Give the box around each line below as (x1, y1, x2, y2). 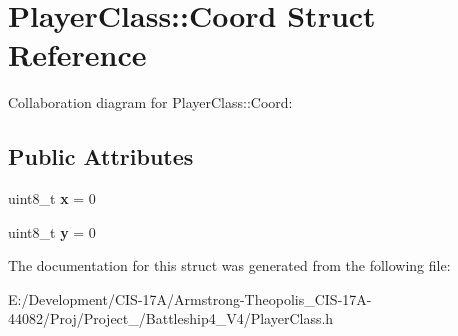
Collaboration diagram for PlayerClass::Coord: (8, 92, 293, 113)
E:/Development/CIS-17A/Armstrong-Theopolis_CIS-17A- (8, 288, 372, 309)
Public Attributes (8, 141, 194, 172)
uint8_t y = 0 (8, 221, 96, 242)
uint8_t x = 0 (8, 188, 96, 209)
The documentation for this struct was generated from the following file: (8, 255, 451, 276)
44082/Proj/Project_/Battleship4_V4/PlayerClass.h (8, 308, 334, 329)
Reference (8, 34, 147, 75)
